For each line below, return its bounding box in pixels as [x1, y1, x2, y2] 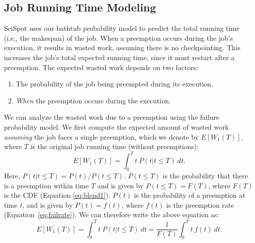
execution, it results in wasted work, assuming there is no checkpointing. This [4, 42, 241, 53]
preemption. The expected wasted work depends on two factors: [4, 62, 198, 72]
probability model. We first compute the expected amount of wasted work [4, 121, 229, 132]
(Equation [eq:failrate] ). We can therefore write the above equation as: [4, 209, 219, 220]
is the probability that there [163, 170, 248, 181]
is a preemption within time [4, 180, 89, 190]
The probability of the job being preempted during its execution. [15, 79, 213, 89]
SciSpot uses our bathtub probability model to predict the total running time [4, 23, 240, 33]
